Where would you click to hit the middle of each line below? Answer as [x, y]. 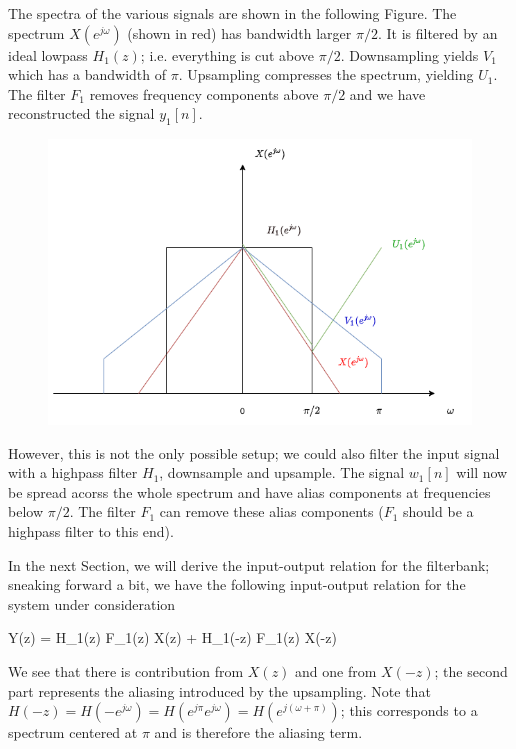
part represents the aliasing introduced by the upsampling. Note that [219, 690]
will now [482, 472]
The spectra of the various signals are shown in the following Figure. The [232, 13]
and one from [336, 671]
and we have [387, 93]
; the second [471, 671]
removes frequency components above [204, 93]
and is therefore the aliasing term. [258, 732]
